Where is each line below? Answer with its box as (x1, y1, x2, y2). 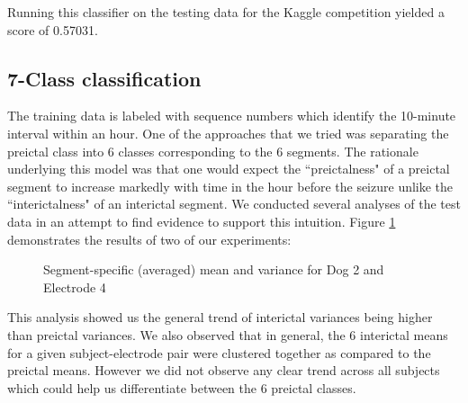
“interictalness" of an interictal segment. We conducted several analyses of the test (7, 194, 461, 213)
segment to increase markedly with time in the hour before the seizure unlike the (7, 176, 454, 195)
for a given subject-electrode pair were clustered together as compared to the (7, 343, 431, 362)
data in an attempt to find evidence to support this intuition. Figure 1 (7, 211, 396, 230)
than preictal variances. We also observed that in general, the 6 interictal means (7, 325, 448, 344)
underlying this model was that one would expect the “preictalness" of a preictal (7, 159, 450, 178)
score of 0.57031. (7, 20, 98, 39)
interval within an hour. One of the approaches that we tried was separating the (7, 123, 449, 142)
